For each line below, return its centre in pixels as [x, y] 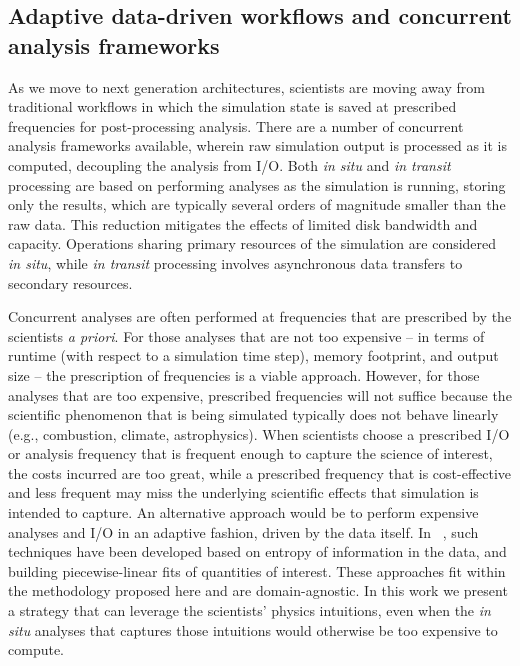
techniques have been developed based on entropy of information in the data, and [257, 551]
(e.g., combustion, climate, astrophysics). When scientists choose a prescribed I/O [259, 433]
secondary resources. [70, 282]
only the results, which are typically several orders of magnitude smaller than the [257, 204]
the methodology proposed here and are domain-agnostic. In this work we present [258, 590]
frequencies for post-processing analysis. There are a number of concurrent [236, 125]
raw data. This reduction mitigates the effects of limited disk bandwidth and [243, 223]
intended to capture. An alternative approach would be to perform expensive [243, 512]
